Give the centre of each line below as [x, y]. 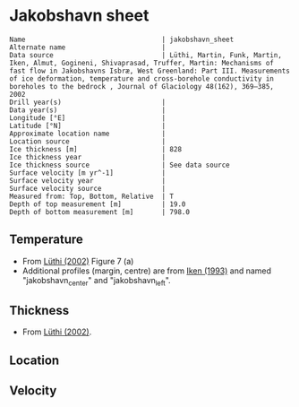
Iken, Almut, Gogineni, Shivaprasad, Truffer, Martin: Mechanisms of [142, 63]
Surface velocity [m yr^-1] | [88, 173]
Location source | [88, 141]
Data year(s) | [88, 110]
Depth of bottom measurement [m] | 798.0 [100, 212]
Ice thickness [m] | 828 [95, 149]
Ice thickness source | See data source [120, 165]
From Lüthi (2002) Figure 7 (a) [78, 261]
